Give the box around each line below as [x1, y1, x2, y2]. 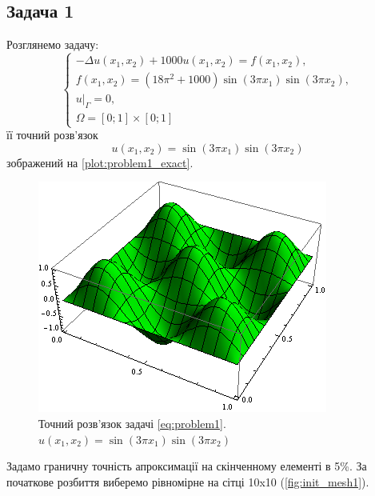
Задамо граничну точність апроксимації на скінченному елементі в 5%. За [6, 458, 367, 474]
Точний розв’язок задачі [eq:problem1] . [38, 415, 226, 431]
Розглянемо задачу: [6, 36, 99, 53]
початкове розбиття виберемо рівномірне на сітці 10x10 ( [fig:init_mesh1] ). [6, 473, 369, 490]
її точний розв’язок [6, 126, 98, 143]
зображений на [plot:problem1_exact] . [6, 154, 193, 170]
